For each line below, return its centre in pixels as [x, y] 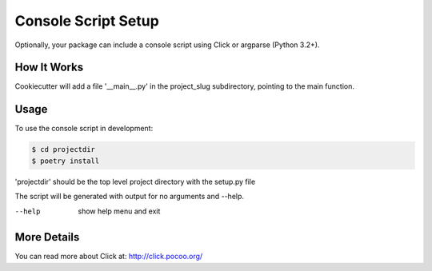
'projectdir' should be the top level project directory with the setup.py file [135, 181]
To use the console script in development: [84, 129]
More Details [47, 237]
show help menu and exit [119, 211]
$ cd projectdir [64, 149]
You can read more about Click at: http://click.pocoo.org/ [109, 257]
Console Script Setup [87, 21]
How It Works [49, 68]
